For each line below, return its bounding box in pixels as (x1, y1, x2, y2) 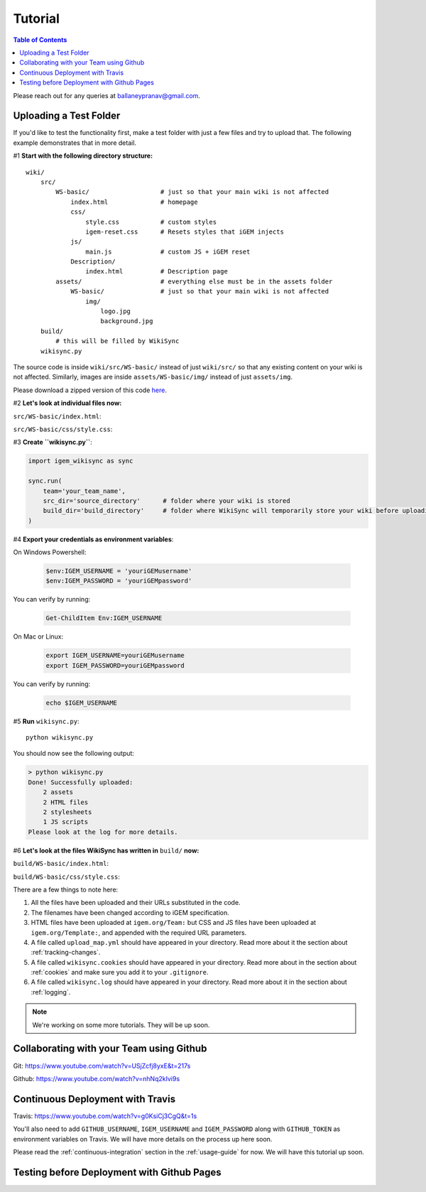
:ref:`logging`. (31, 987, 71, 996)
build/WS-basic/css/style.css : (13, 872, 121, 881)
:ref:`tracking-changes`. (31, 948, 101, 957)
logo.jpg (100, 308, 131, 315)
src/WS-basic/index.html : (13, 412, 102, 421)
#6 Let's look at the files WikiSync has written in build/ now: (13, 846, 200, 855)
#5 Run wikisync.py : (13, 717, 80, 725)
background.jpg (100, 317, 153, 325)
